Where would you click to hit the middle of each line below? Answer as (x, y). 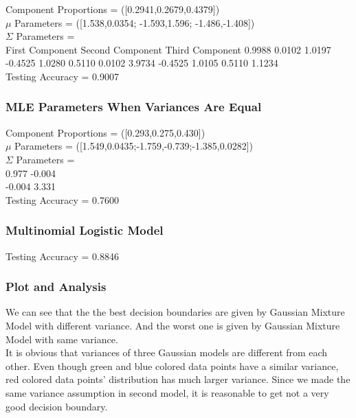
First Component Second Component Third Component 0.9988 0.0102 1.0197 (168, 49)
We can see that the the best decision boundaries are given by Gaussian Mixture (175, 312)
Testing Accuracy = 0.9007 (62, 76)
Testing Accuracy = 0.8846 (62, 256)
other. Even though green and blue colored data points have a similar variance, (172, 365)
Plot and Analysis (56, 287)
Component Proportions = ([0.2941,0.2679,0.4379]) (113, 9)
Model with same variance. (62, 339)
